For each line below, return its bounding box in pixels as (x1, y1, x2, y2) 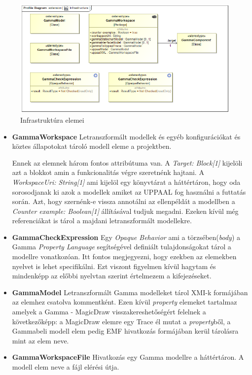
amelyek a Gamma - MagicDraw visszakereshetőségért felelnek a (12, 307, 206, 317)
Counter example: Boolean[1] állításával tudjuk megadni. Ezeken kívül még (12, 205, 239, 216)
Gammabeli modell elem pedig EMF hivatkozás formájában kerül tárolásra (12, 326, 239, 336)
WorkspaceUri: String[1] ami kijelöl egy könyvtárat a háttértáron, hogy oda (12, 176, 241, 187)
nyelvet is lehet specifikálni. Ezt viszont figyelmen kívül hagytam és (12, 261, 216, 271)
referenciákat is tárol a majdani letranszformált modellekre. (12, 215, 192, 226)
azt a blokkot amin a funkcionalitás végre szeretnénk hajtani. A (12, 167, 204, 177)
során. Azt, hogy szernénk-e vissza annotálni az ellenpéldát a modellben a (12, 196, 235, 206)
